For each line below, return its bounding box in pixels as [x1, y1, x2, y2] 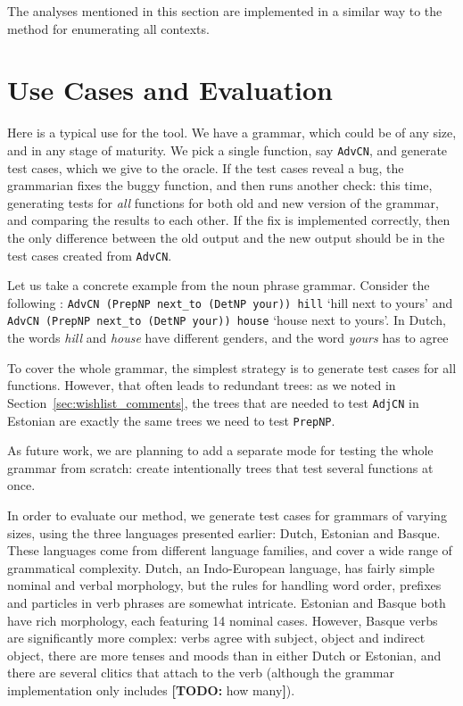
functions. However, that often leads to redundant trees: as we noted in [7, 376, 396, 395]
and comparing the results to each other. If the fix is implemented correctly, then [7, 211, 451, 229]
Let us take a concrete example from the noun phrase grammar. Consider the [7, 276, 430, 295]
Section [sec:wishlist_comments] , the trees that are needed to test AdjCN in [7, 393, 419, 411]
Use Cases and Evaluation [7, 71, 333, 108]
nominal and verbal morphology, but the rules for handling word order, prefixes [7, 576, 442, 594]
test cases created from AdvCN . [7, 245, 172, 264]
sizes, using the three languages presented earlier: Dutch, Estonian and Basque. [7, 523, 441, 542]
